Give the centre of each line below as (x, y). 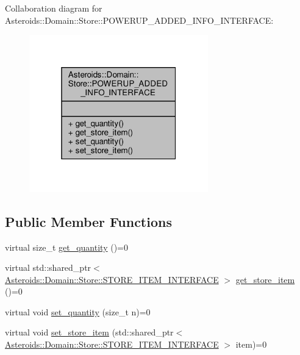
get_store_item (265, 279)
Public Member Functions (88, 221)
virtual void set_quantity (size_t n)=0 (78, 311)
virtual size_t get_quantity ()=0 (66, 247)
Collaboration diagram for (54, 8)
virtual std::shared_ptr (48, 267)
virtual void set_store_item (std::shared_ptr (89, 332)
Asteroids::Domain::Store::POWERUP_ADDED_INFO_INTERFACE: (139, 20)
